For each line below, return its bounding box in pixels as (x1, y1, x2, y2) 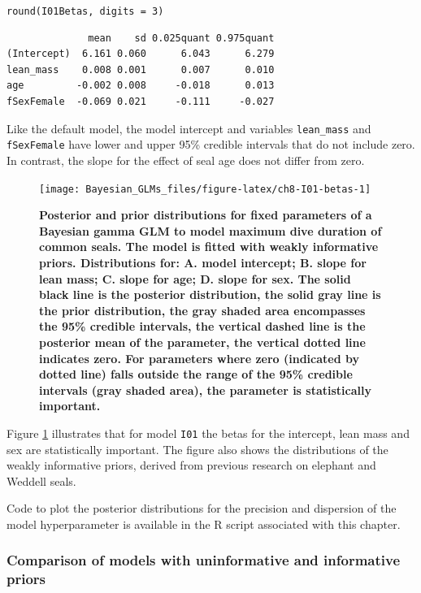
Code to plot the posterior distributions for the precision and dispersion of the (7, 500, 397, 517)
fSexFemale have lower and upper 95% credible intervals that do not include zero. (7, 136, 415, 153)
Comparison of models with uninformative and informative (7, 550, 401, 570)
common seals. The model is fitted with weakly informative (39, 238, 379, 255)
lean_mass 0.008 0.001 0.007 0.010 (7, 63, 275, 76)
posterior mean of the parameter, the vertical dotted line (39, 333, 366, 350)
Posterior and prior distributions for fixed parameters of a (39, 206, 372, 223)
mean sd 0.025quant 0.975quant (88, 32, 275, 44)
